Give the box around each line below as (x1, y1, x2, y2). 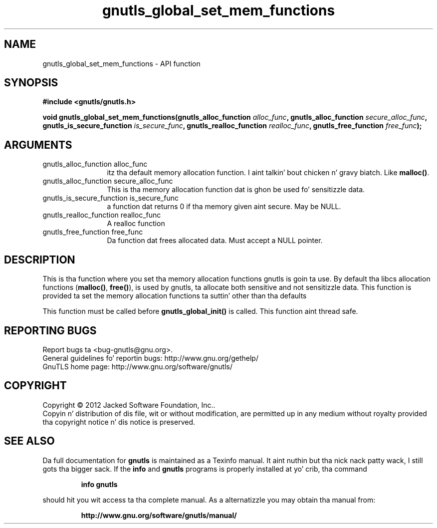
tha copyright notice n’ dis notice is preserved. (42, 417, 196, 426)
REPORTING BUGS (4, 324, 97, 337)
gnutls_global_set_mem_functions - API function (42, 59, 201, 68)
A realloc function (107, 219, 165, 228)
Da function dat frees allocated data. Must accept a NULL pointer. (107, 236, 323, 245)
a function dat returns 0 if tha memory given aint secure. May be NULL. (107, 202, 341, 211)
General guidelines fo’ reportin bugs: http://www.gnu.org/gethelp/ (42, 353, 258, 362)
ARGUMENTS (4, 138, 72, 151)
